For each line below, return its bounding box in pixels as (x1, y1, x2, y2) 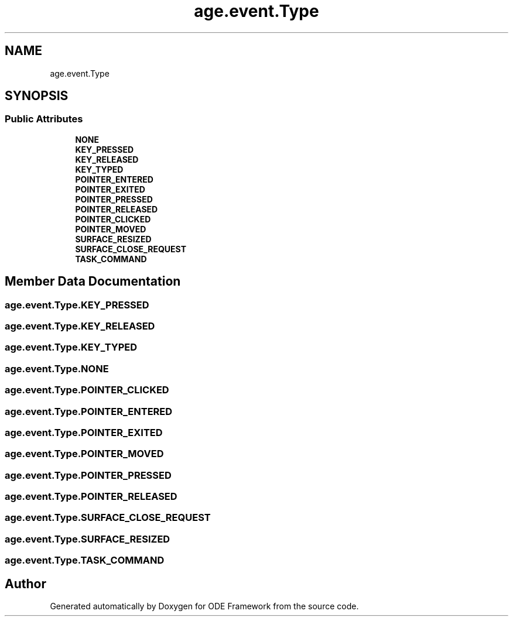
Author (5, 576, 46, 591)
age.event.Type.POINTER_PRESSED (5, 469, 172, 481)
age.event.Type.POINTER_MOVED (5, 448, 164, 460)
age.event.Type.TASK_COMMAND (5, 554, 165, 567)
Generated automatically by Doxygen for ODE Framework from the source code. (50, 601, 359, 611)
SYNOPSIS (5, 88, 69, 104)
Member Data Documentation (5, 274, 181, 289)
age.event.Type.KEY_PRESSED (5, 299, 149, 311)
